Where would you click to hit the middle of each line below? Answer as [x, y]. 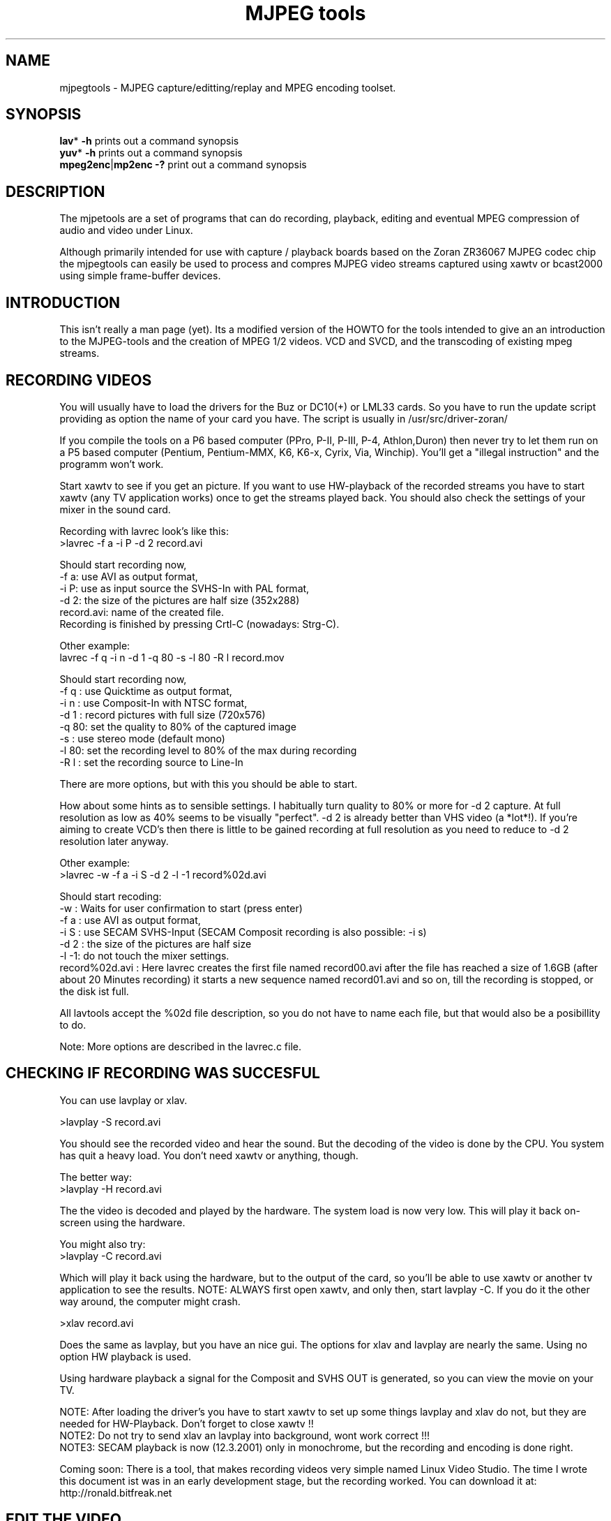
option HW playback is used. [125, 1356]
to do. [73, 1024]
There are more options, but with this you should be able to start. [209, 784]
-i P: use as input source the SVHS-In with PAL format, [184, 588]
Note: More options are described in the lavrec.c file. [180, 1046]
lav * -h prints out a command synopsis [149, 141]
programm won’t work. [112, 464]
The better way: [96, 1177]
